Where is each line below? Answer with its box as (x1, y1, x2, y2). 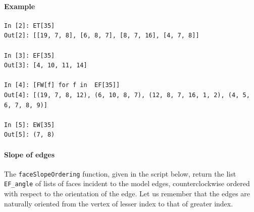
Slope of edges (4, 149, 55, 159)
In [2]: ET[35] (4, 22, 55, 29)
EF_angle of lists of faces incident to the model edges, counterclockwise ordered (4, 178, 250, 189)
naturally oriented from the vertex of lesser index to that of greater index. (4, 198, 233, 208)
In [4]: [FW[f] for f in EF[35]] (4, 81, 120, 89)
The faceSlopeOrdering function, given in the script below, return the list (4, 168, 236, 179)
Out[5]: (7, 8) (4, 131, 55, 139)
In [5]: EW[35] (4, 121, 55, 129)
